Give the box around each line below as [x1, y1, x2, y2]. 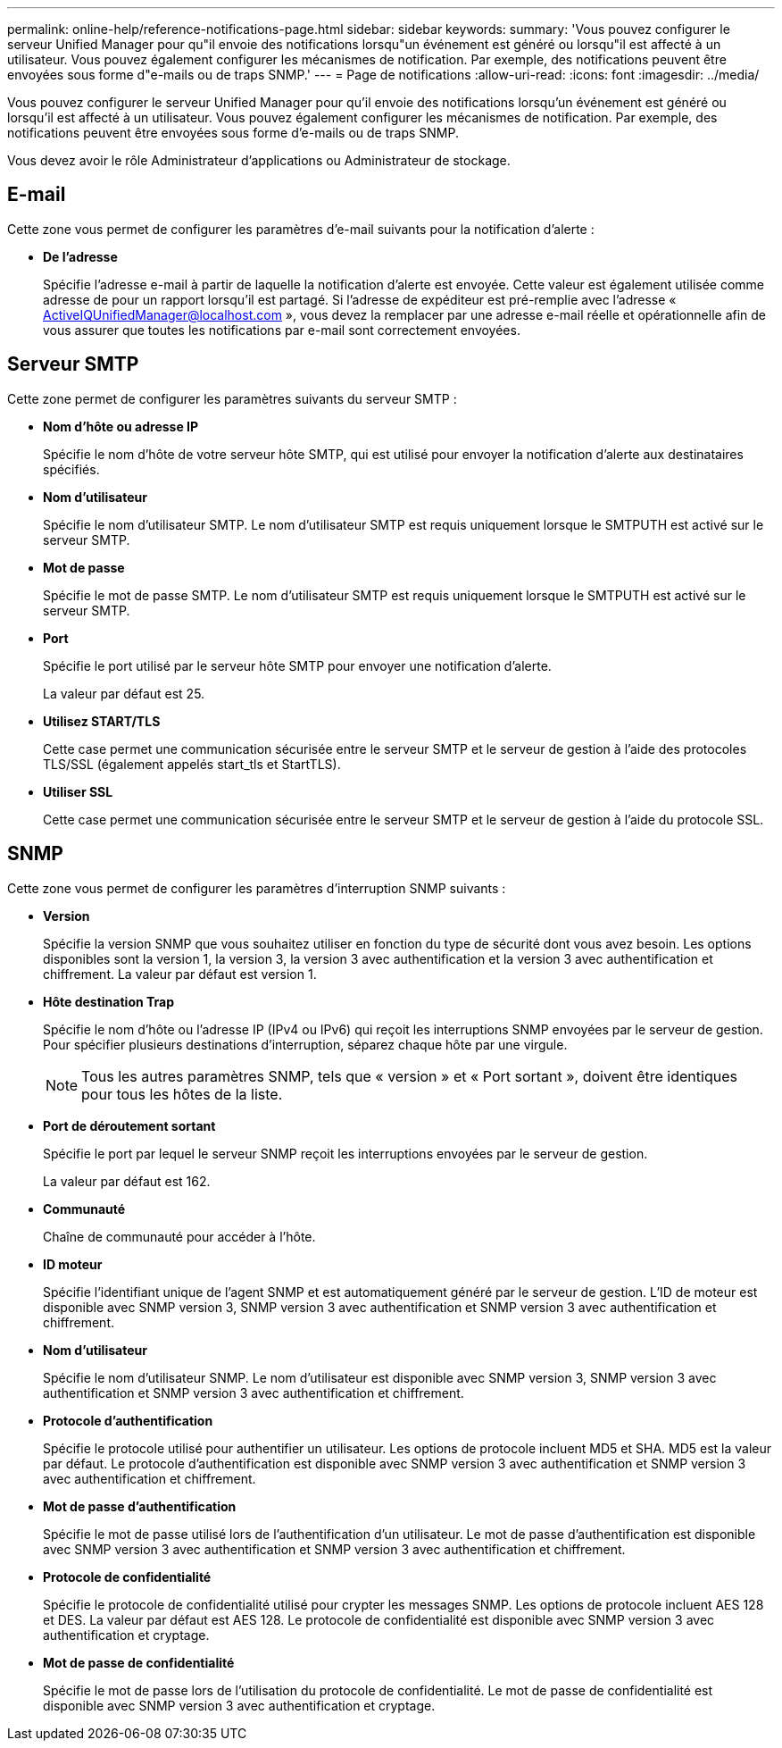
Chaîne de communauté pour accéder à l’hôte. [43, 1228, 316, 1244]
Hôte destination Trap [43, 993, 175, 1009]
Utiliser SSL [43, 783, 113, 799]
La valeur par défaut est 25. [43, 685, 205, 701]
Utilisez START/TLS [43, 713, 161, 729]
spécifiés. [43, 461, 100, 477]
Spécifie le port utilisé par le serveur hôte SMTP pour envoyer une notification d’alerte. [43, 657, 552, 673]
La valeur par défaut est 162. [43, 1173, 211, 1189]
